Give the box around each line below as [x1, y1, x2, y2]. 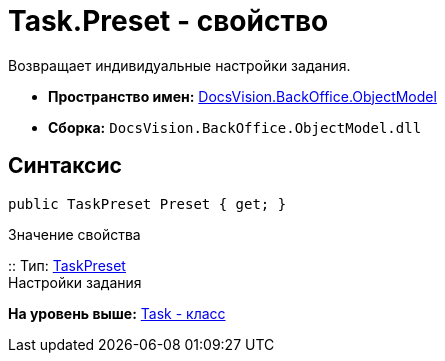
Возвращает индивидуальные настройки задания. [8, 56, 351, 74]
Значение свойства [8, 225, 141, 243]
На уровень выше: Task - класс [8, 304, 226, 322]
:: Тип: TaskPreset [8, 256, 126, 274]
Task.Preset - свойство [8, 4, 329, 38]
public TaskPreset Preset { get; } [8, 195, 287, 212]
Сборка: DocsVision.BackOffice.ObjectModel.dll [48, 118, 422, 136]
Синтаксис [8, 153, 122, 179]
